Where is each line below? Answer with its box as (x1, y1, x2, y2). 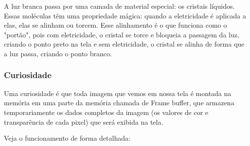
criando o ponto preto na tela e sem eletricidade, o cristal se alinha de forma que (4, 39, 245, 49)
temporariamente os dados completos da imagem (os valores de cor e (4, 107, 209, 117)
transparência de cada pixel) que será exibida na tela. (4, 116, 163, 127)
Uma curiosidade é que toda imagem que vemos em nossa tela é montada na (4, 88, 232, 98)
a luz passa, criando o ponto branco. (4, 48, 112, 58)
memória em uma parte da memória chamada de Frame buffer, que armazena (4, 97, 234, 108)
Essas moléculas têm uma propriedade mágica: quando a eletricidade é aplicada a (4, 10, 246, 20)
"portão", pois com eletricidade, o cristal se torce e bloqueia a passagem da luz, (4, 29, 239, 39)
